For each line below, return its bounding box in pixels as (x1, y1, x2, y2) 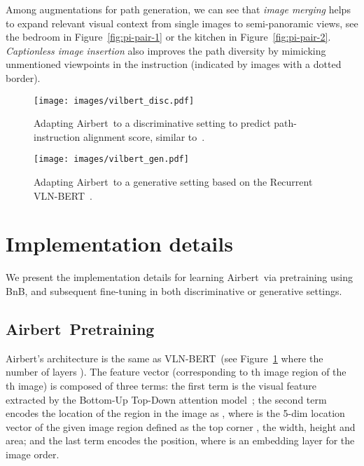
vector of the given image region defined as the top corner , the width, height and (6, 419, 356, 434)
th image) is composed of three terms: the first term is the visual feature (6, 378, 316, 392)
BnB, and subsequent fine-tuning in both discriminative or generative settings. (6, 283, 342, 298)
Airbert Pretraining (6, 317, 155, 339)
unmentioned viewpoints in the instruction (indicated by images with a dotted (6, 57, 342, 71)
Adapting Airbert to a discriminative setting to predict (34, 116, 271, 130)
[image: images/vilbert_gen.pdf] (34, 154, 189, 165)
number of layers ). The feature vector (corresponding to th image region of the (6, 364, 346, 379)
